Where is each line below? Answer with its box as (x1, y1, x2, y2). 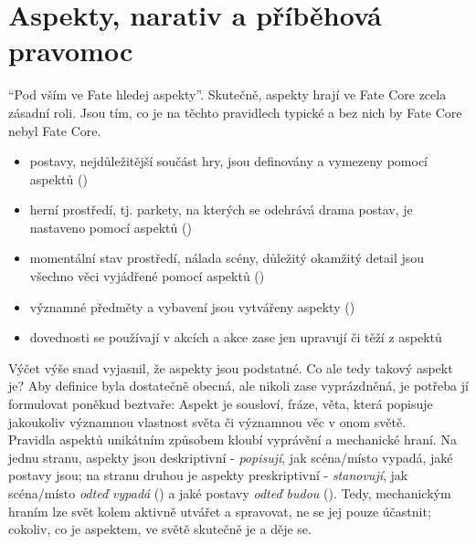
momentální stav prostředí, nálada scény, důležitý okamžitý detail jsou (29, 248, 425, 267)
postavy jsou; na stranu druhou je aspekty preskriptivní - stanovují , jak (8, 466, 408, 485)
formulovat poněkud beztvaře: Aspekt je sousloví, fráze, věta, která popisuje (8, 394, 433, 413)
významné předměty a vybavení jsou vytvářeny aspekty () (29, 297, 355, 316)
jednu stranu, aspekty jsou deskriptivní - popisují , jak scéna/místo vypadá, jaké (8, 447, 453, 466)
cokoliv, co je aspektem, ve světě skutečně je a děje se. (8, 519, 312, 539)
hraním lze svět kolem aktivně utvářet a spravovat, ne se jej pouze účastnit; (8, 501, 431, 520)
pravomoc (8, 32, 133, 69)
